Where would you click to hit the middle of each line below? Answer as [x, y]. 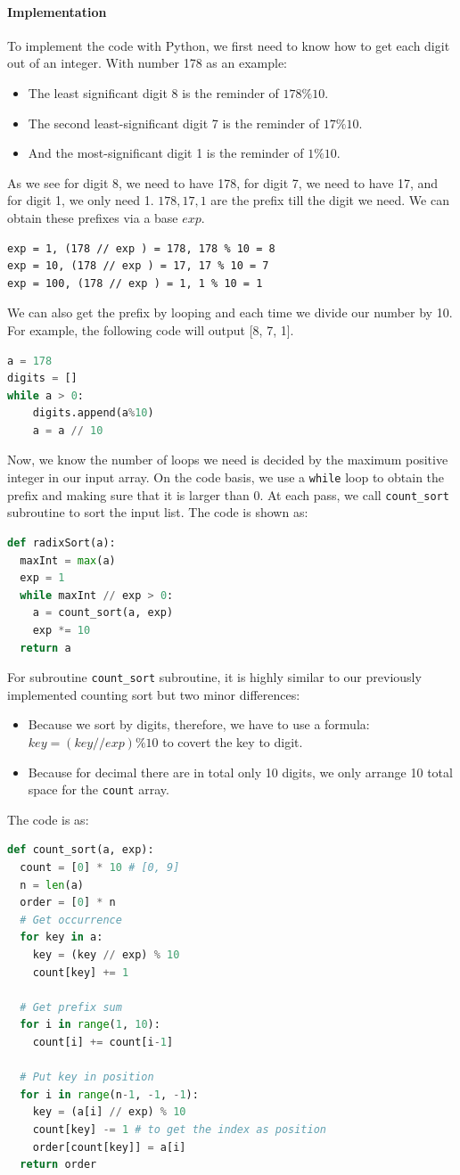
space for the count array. [99, 789]
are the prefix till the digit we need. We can [330, 200]
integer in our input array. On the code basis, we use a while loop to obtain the [226, 477]
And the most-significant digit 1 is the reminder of [166, 153]
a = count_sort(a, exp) [103, 613]
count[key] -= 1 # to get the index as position [179, 1129]
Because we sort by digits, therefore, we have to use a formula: [199, 724]
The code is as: [48, 819]
